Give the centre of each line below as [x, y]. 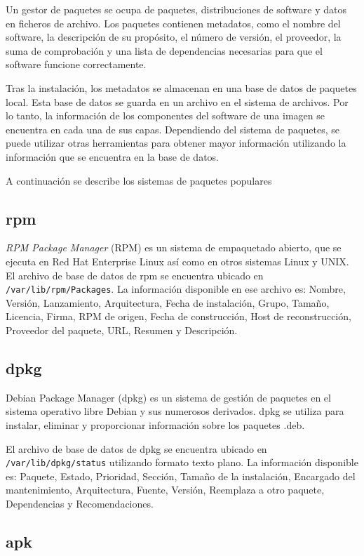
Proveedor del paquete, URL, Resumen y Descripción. [122, 330]
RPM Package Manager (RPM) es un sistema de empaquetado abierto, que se [174, 247]
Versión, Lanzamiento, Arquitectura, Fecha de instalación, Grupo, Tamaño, [168, 302]
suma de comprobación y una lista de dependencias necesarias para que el [164, 50]
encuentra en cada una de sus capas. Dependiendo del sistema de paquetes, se [173, 129]
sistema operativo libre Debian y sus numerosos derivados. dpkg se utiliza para [175, 411]
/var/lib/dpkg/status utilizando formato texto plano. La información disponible [182, 462]
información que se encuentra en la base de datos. [113, 156]
